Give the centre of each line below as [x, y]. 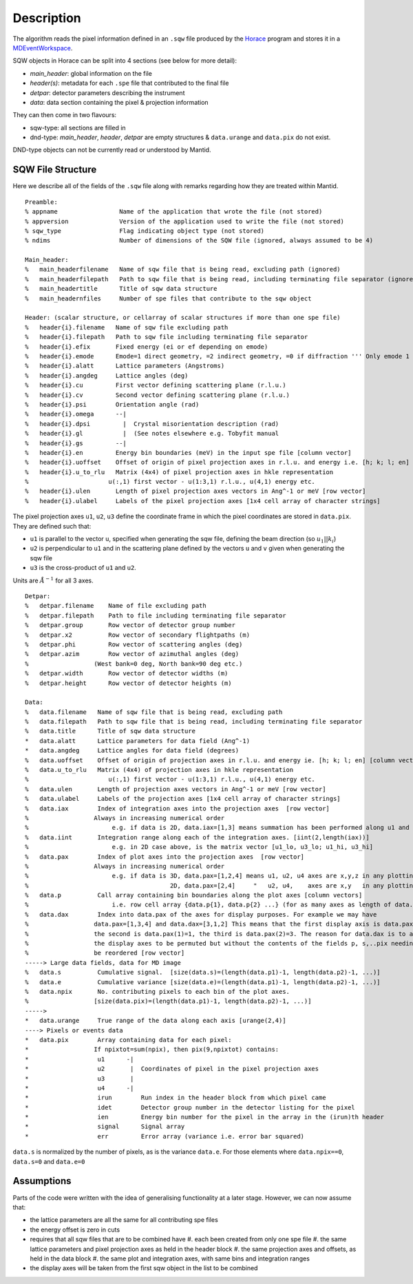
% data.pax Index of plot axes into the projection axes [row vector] [165, 857]
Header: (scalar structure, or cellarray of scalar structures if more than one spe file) [183, 318]
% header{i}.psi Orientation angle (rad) [112, 404]
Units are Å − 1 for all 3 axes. [53, 580]
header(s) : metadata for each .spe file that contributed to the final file [129, 83]
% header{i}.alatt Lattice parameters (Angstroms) [125, 366]
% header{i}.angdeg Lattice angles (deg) [107, 375]
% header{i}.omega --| [76, 414]
